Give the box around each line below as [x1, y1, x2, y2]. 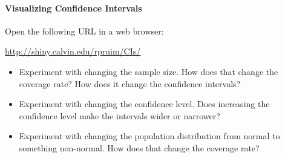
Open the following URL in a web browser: [5, 24, 164, 37]
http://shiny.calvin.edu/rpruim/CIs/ [5, 45, 141, 58]
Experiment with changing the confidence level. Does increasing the [19, 97, 270, 110]
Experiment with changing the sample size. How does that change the [19, 65, 278, 77]
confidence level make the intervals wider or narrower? [19, 109, 220, 122]
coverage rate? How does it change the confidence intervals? [19, 77, 241, 90]
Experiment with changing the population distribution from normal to [19, 130, 280, 142]
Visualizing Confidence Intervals [5, 1, 142, 14]
